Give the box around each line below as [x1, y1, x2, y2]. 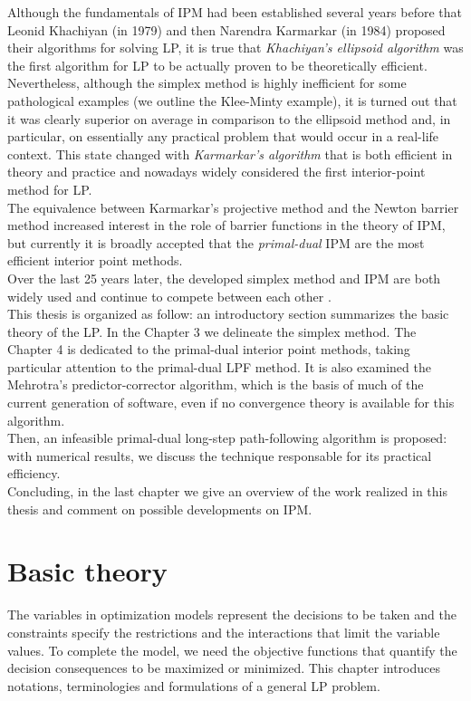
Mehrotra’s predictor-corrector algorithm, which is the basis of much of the [7, 375, 424, 394]
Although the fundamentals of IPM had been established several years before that [7, 3, 462, 21]
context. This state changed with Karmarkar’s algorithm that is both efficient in [7, 144, 453, 163]
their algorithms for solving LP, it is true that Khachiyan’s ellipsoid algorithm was [7, 38, 464, 57]
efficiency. [7, 464, 61, 483]
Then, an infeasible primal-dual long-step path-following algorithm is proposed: [7, 428, 447, 447]
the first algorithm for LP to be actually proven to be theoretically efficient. [7, 55, 428, 74]
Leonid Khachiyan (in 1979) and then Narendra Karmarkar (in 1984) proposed [7, 20, 446, 39]
